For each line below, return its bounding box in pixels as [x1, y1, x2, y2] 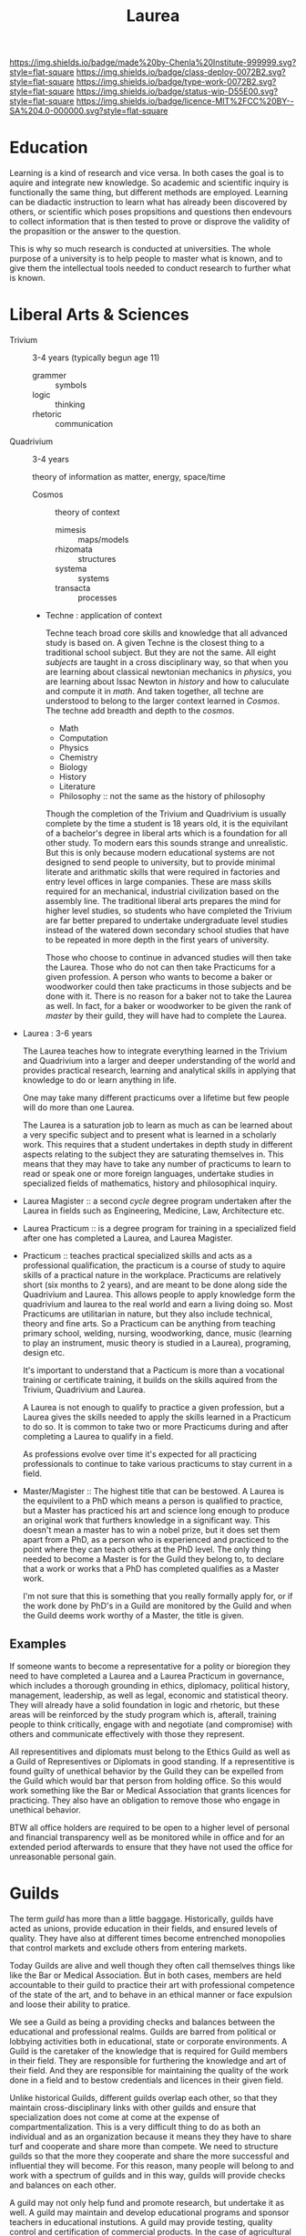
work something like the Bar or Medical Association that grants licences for [9, 1784, 291, 1795]
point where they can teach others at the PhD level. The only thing [22, 1544, 271, 1555]
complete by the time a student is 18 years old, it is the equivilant [45, 818, 289, 829]
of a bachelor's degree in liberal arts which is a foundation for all [45, 827, 288, 839]
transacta [55, 583, 91, 594]
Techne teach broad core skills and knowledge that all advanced [45, 628, 288, 639]
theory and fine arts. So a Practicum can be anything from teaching [22, 1318, 276, 1329]
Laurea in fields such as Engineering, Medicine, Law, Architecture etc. [22, 1205, 285, 1216]
